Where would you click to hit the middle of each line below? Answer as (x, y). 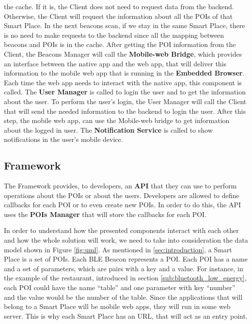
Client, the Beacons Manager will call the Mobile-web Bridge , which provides (123, 54)
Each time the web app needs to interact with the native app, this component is (123, 82)
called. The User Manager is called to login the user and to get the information (125, 92)
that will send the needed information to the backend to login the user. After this (125, 111)
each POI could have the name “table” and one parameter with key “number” (120, 287)
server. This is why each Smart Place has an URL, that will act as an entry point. (126, 316)
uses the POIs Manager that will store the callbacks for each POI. (105, 214)
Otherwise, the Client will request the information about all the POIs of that (118, 16)
